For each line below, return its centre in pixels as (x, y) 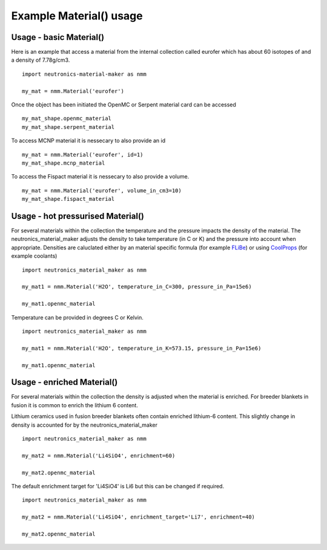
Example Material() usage (77, 16)
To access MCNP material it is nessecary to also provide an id (88, 141)
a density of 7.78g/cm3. (41, 60)
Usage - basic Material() (58, 37)
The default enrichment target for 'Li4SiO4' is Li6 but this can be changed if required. (117, 486)
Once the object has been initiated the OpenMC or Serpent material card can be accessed (124, 105)
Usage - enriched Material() (64, 382)
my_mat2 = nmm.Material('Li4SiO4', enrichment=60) (99, 456)
